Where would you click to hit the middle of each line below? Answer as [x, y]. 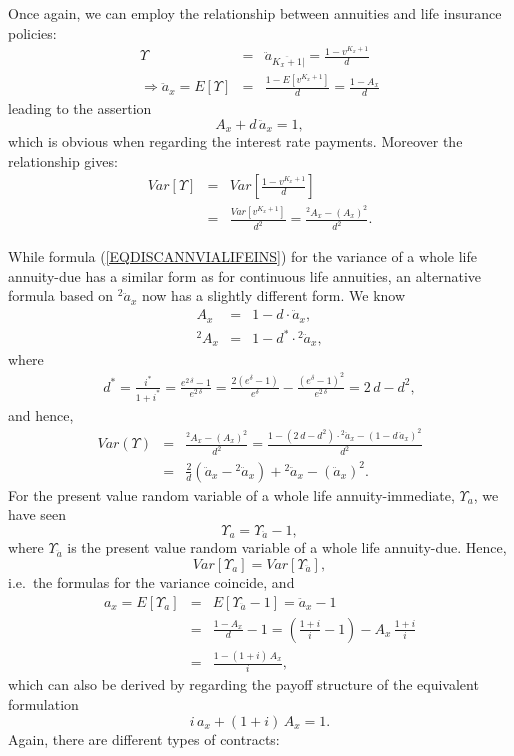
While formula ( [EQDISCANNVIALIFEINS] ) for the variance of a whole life [242, 256]
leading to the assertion [80, 108]
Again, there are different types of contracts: [144, 738]
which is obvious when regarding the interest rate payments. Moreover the [235, 141]
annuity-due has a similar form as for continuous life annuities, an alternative [245, 275]
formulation [43, 703]
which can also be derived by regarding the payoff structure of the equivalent [243, 684]
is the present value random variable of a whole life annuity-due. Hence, [287, 547]
